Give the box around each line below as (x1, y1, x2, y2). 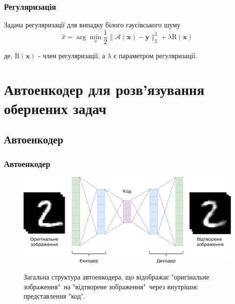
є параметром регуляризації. (114, 50, 197, 60)
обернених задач (4, 98, 107, 118)
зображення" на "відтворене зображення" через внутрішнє (23, 281, 198, 291)
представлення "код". (23, 291, 86, 301)
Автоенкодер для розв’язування (4, 79, 205, 99)
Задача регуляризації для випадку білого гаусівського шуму (4, 20, 181, 30)
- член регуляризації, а (38, 50, 105, 60)
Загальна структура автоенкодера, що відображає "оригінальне (23, 272, 210, 282)
